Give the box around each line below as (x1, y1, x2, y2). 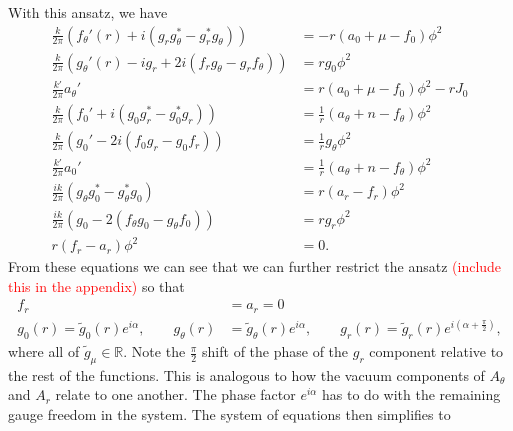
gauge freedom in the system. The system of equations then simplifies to (8, 404, 451, 425)
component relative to (369, 341, 504, 362)
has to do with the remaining (322, 384, 501, 405)
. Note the (123, 341, 186, 362)
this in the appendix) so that (8, 275, 185, 296)
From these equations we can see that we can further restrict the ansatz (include (8, 256, 502, 277)
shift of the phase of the (202, 341, 349, 362)
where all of (8, 341, 80, 362)
